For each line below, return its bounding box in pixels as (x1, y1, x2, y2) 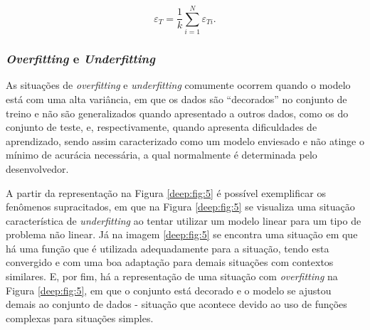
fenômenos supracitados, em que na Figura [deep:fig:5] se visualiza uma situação (6, 199, 355, 214)
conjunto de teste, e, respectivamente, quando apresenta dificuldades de (6, 119, 317, 134)
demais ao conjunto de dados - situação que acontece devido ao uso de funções (6, 297, 347, 312)
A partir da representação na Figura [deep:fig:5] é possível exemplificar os (6, 185, 326, 200)
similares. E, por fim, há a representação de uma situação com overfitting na (6, 269, 338, 284)
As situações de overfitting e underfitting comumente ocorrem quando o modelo (6, 78, 351, 92)
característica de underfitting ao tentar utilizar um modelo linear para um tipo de (6, 213, 361, 228)
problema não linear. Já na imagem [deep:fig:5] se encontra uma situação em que (6, 227, 358, 242)
